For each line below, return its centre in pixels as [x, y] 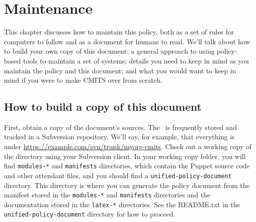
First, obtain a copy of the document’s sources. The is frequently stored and [120, 127]
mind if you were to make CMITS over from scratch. [83, 80]
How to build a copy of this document [103, 107]
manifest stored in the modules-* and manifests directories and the [107, 195]
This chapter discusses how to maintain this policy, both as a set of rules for [119, 32]
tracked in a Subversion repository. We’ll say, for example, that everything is [119, 137]
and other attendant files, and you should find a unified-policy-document [118, 175]
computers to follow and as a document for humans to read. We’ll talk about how [127, 41]
